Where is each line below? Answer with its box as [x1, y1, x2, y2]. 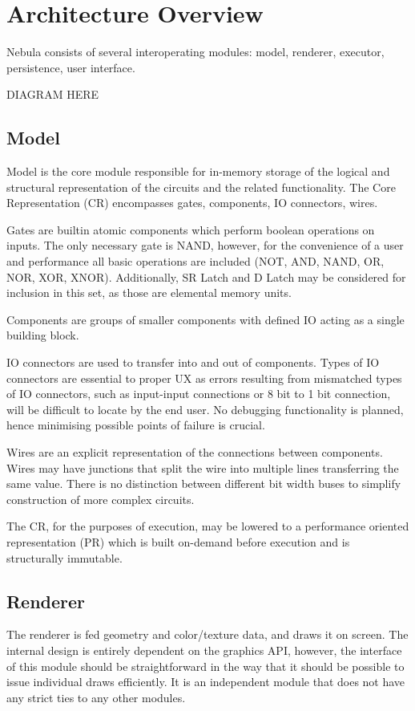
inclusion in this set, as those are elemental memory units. [6, 284, 292, 301]
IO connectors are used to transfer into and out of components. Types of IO [6, 354, 380, 371]
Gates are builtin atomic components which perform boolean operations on [6, 221, 375, 238]
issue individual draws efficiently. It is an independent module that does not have [6, 673, 405, 690]
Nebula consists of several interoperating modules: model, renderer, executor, [6, 43, 385, 60]
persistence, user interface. [6, 59, 135, 75]
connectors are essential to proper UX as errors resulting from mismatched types [6, 369, 402, 386]
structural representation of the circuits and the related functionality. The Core [6, 178, 396, 195]
